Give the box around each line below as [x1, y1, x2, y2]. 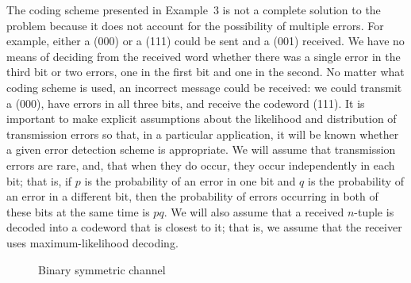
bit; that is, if [6, 172, 72, 189]
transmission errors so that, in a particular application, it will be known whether [6, 125, 399, 142]
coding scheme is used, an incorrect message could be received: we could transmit [6, 78, 402, 95]
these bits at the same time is [6, 203, 150, 220]
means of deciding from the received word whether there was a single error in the [6, 48, 401, 64]
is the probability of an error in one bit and [84, 172, 296, 189]
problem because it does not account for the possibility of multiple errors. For [6, 17, 384, 33]
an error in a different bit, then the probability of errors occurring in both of [6, 188, 378, 205]
